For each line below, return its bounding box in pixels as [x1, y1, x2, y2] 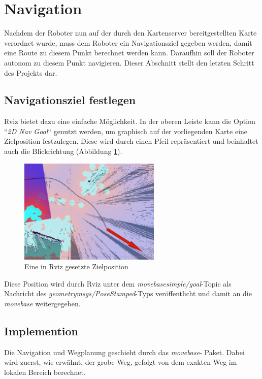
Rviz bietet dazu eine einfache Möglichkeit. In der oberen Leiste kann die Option [4, 116, 255, 127]
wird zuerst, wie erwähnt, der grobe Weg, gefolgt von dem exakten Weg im [4, 357, 237, 367]
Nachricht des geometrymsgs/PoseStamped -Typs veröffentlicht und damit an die [4, 288, 252, 299]
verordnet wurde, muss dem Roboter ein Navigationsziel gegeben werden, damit [4, 37, 252, 48]
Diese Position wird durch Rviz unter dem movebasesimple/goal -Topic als [4, 278, 232, 289]
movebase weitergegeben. [4, 298, 81, 309]
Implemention [4, 323, 78, 338]
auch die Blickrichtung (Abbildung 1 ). [4, 146, 122, 156]
